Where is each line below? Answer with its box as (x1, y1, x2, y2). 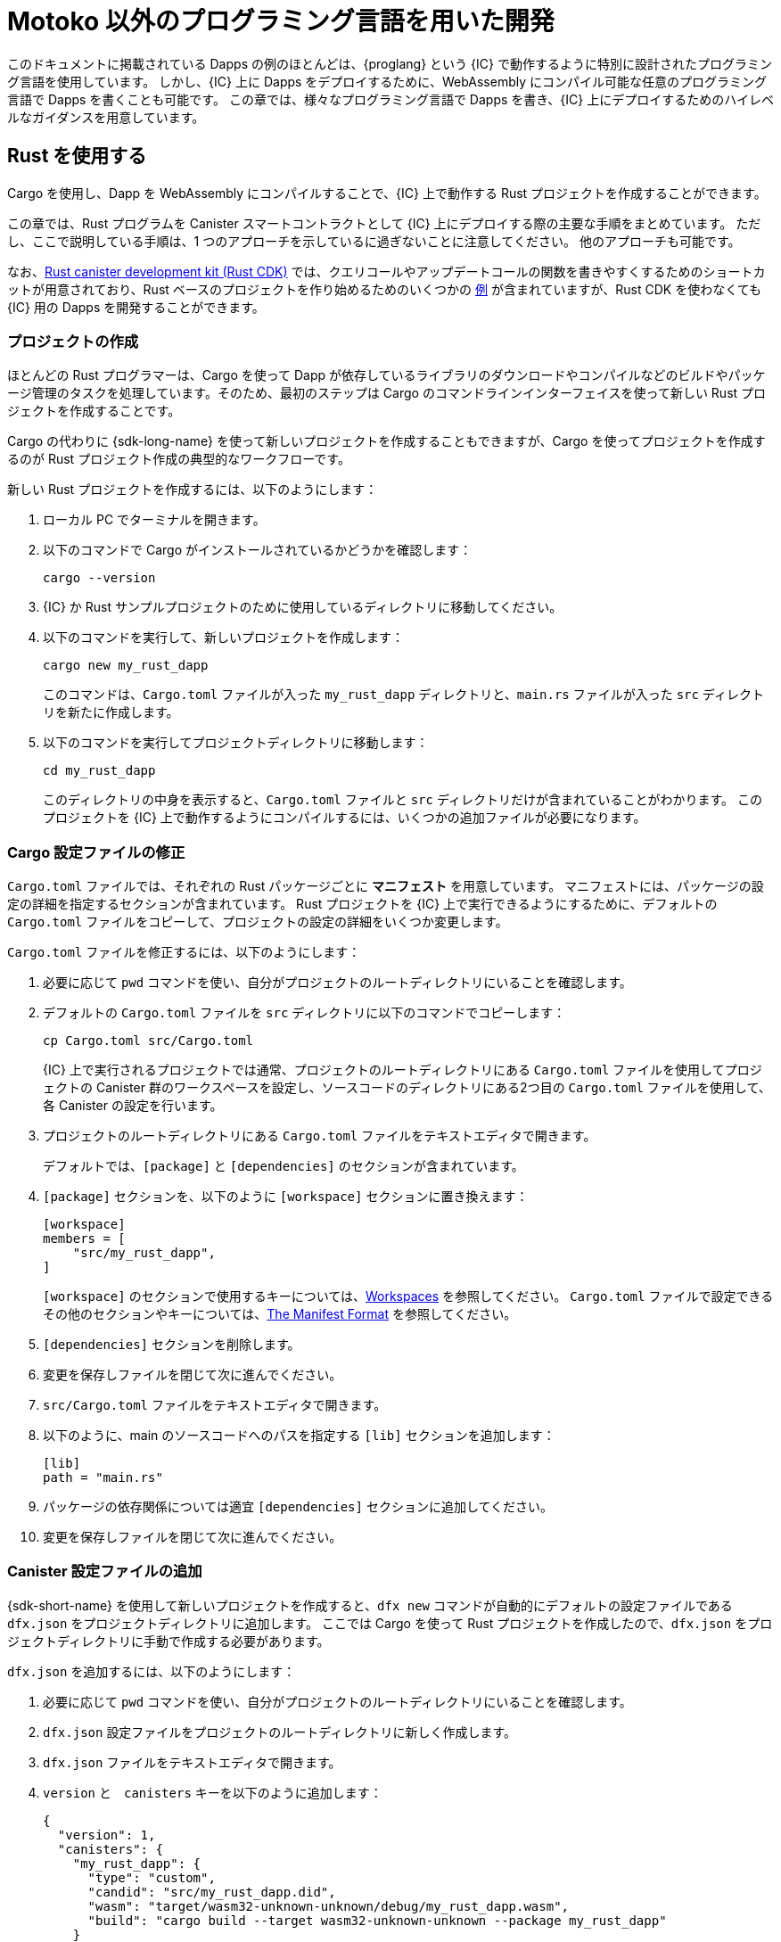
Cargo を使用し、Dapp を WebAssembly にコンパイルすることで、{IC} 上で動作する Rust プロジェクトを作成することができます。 (7, 185, 767, 201)
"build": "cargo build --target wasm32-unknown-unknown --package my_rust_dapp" (87, 1913, 667, 1928)
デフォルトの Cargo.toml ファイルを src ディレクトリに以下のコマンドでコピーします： (43, 1005, 566, 1021)
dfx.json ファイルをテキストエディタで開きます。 (43, 1754, 341, 1770)
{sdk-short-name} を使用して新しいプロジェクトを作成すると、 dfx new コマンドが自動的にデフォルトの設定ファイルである (7, 1597, 733, 1613)
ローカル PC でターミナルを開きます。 (43, 512, 266, 528)
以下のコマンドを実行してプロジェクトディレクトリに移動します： (43, 735, 429, 751)
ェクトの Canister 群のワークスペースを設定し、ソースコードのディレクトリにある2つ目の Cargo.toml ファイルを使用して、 (43, 1080, 771, 1096)
